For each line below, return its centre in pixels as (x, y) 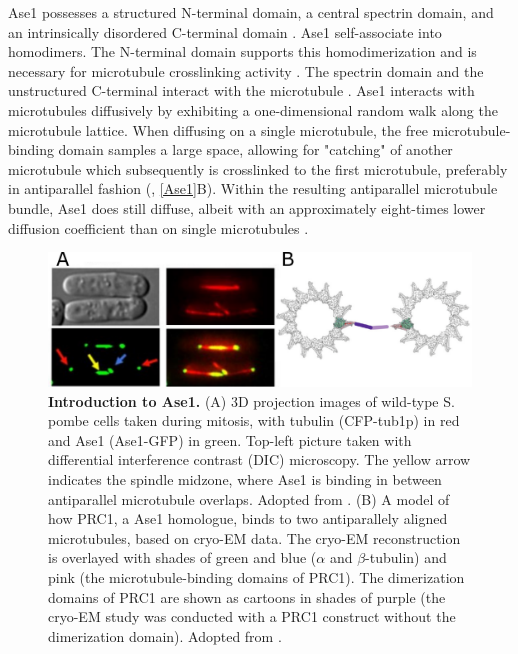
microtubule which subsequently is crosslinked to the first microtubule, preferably (258, 168)
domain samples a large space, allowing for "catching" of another (255, 149)
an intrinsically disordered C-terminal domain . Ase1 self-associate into (225, 31)
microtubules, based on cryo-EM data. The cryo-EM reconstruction (254, 537)
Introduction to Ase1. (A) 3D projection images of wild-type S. (251, 400)
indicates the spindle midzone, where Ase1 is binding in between (245, 479)
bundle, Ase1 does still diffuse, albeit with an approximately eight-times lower (247, 207)
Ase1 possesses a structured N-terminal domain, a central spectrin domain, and (251, 12)
